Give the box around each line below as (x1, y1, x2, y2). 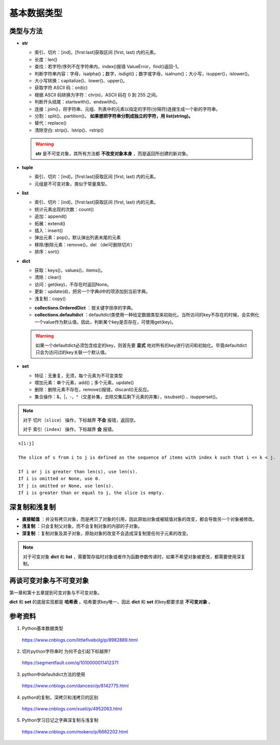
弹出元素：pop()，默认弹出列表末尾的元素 (34, 235, 121, 241)
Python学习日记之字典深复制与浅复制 (22, 717, 99, 723)
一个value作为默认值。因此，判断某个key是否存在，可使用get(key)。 (34, 318, 176, 325)
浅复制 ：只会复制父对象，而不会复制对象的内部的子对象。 (22, 523, 143, 529)
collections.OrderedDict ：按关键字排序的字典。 (34, 304, 136, 310)
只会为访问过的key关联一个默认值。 (35, 349, 109, 355)
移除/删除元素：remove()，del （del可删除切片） (34, 241, 135, 247)
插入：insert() (34, 228, 63, 234)
